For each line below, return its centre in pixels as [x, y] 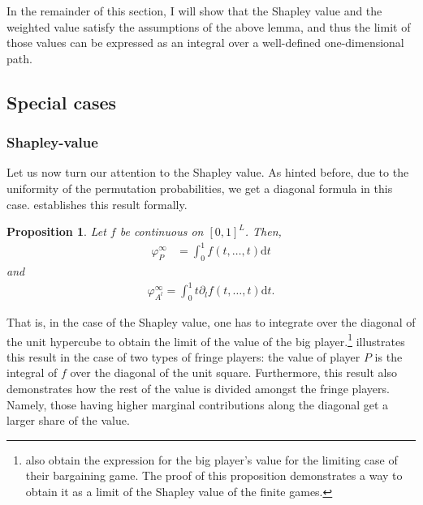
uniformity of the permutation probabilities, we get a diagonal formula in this [200, 188]
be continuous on [162, 231]
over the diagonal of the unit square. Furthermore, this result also [233, 372]
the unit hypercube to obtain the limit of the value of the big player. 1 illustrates [206, 340]
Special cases [62, 102]
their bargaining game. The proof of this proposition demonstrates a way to [214, 475]
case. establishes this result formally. [97, 204]
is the [388, 356]
